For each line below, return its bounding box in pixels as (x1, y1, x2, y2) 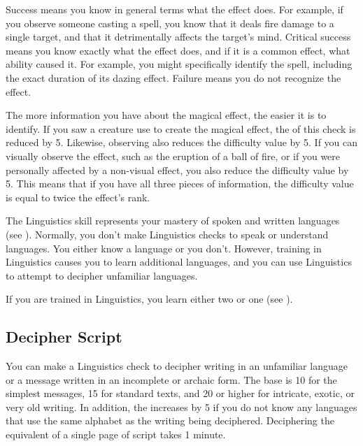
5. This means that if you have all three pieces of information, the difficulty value (6, 176, 354, 191)
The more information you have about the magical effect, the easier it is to (6, 108, 327, 122)
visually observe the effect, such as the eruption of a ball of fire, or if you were (6, 148, 341, 163)
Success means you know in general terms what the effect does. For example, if (6, 2, 343, 16)
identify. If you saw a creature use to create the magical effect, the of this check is (6, 121, 356, 136)
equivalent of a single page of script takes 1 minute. (6, 427, 226, 442)
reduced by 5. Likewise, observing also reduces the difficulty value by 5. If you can (6, 135, 358, 150)
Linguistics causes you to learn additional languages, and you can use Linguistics (6, 254, 352, 269)
